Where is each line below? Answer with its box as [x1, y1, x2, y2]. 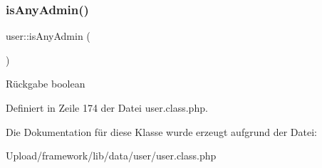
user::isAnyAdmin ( [6, 28, 90, 43]
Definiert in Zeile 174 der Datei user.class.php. [6, 100, 208, 115]
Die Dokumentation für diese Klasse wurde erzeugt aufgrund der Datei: [6, 124, 317, 139]
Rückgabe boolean [6, 76, 85, 91]
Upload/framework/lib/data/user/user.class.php [6, 148, 217, 163]
